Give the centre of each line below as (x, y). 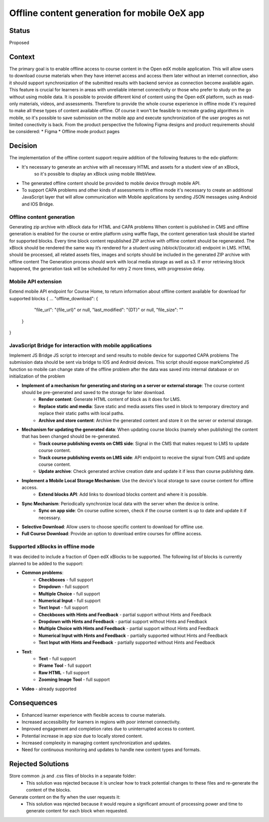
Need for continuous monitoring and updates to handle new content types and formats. (111, 750)
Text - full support (57, 659)
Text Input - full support (63, 608)
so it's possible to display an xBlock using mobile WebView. (95, 174)
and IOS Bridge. (38, 204)
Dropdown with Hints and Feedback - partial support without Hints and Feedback (123, 621)
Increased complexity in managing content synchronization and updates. (96, 743)
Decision (23, 146)
